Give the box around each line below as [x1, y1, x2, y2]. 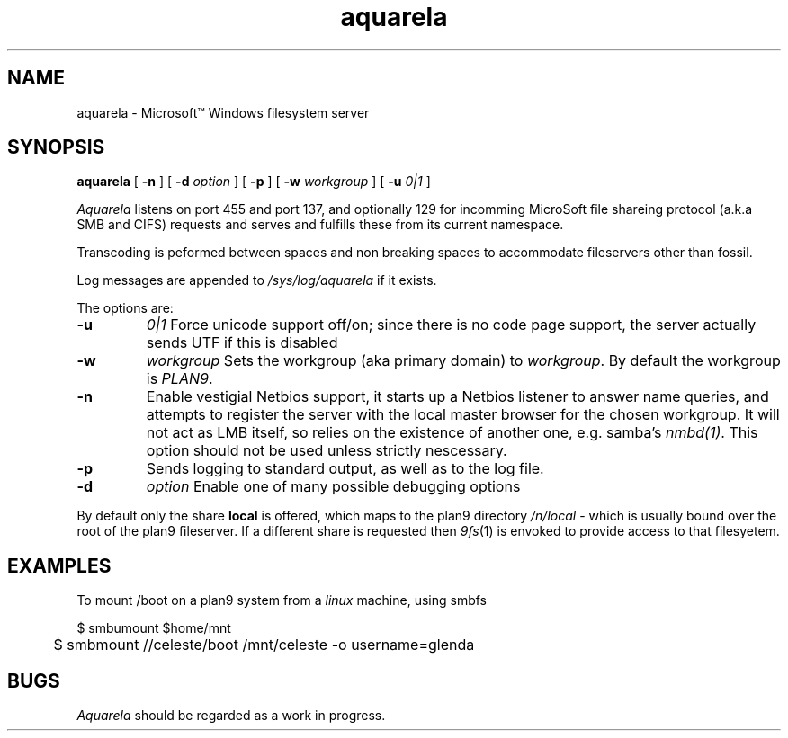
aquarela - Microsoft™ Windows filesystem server [76, 104, 370, 120]
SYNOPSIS [7, 136, 105, 159]
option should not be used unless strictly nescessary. [146, 441, 507, 460]
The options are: [76, 300, 174, 316]
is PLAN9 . [146, 369, 213, 388]
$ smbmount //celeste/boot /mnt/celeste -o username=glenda [53, 636, 475, 654]
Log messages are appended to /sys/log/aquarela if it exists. [76, 272, 437, 289]
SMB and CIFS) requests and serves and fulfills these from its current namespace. [76, 217, 564, 233]
